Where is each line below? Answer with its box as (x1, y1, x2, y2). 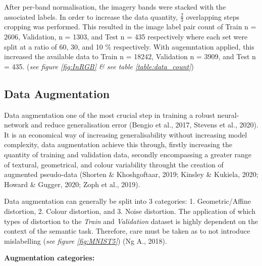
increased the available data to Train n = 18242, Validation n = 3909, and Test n (4, 51, 256, 62)
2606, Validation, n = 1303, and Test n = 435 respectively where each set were (4, 31, 248, 42)
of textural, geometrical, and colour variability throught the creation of (4, 159, 224, 169)
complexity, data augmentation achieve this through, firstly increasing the (4, 139, 232, 150)
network (4, 119, 29, 130)
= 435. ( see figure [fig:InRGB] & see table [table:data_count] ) (4, 61, 194, 71)
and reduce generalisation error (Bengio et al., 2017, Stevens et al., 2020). (31, 119, 258, 130)
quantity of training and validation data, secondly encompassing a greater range (4, 149, 252, 159)
